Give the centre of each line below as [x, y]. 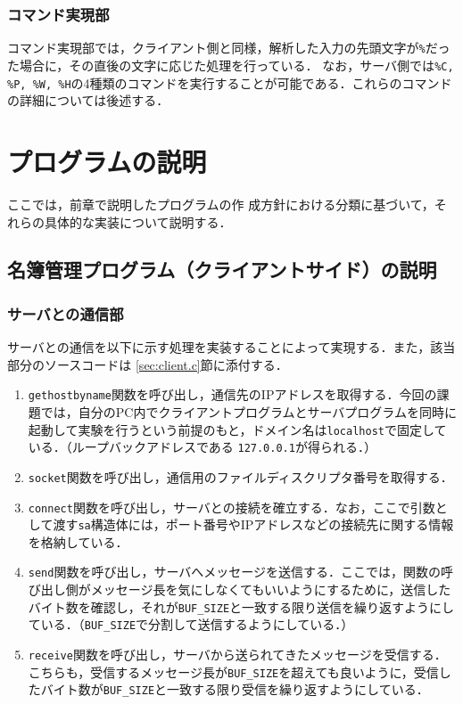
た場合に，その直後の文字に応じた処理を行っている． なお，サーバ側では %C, [231, 65]
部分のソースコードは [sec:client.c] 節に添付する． [148, 364]
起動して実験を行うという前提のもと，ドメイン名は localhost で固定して [237, 429]
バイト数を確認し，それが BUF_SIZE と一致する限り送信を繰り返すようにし [241, 606]
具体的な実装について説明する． [138, 221]
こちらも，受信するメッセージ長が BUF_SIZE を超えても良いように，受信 [233, 671]
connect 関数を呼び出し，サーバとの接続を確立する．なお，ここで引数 [231, 507]
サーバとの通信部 [66, 313]
